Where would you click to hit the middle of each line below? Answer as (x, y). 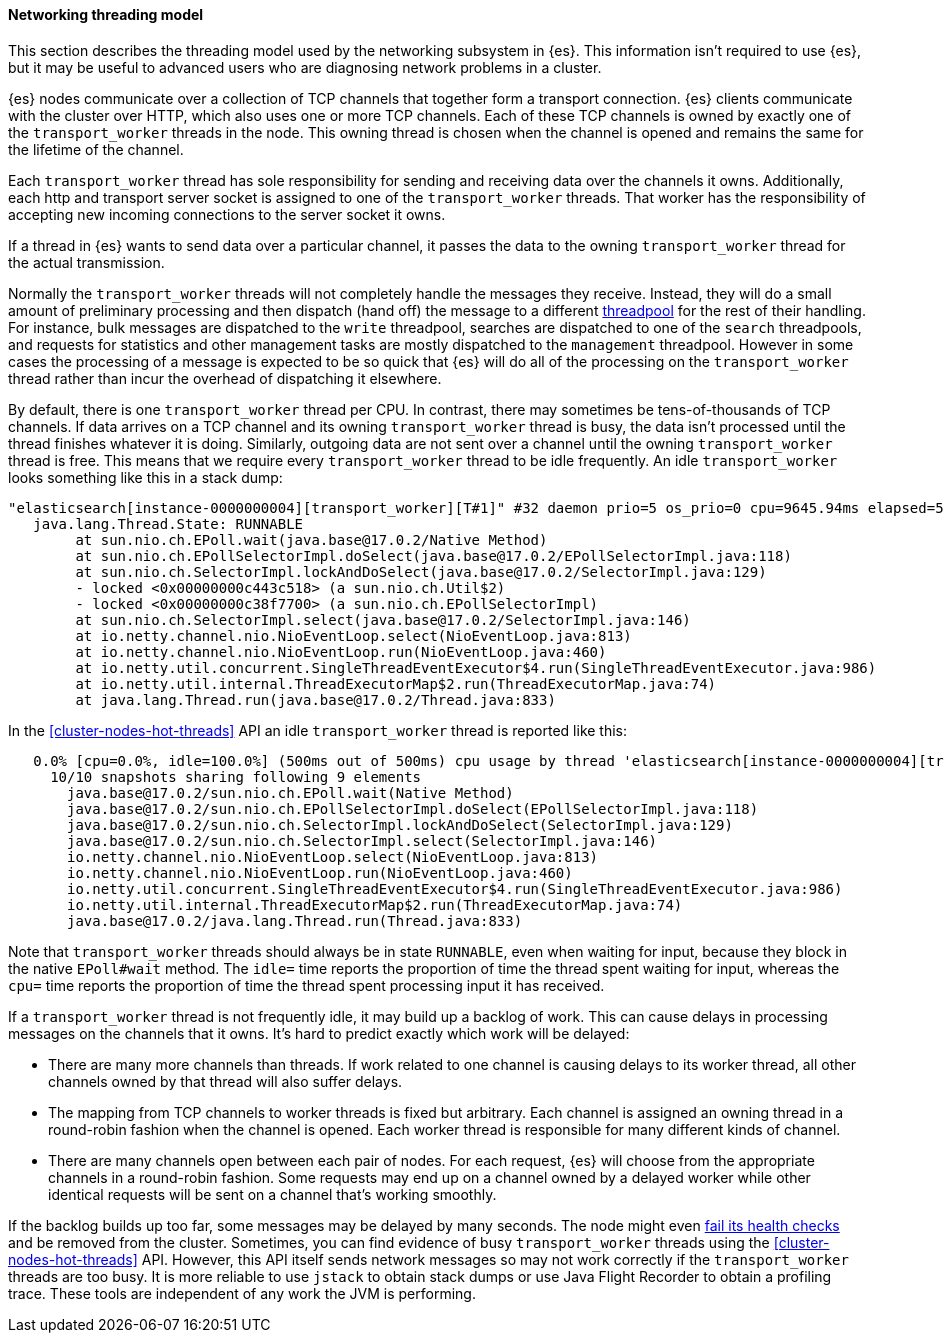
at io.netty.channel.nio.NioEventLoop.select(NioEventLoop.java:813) (353, 635)
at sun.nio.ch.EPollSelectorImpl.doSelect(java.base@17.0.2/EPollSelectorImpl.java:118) (433, 555)
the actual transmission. (86, 262)
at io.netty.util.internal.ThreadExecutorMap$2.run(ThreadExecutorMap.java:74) (396, 683)
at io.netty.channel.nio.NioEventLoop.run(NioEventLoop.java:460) (341, 651)
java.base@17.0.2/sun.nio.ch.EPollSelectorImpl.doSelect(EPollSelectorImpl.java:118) (413, 808)
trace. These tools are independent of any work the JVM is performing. (242, 1293)
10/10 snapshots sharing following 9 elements (236, 776)
